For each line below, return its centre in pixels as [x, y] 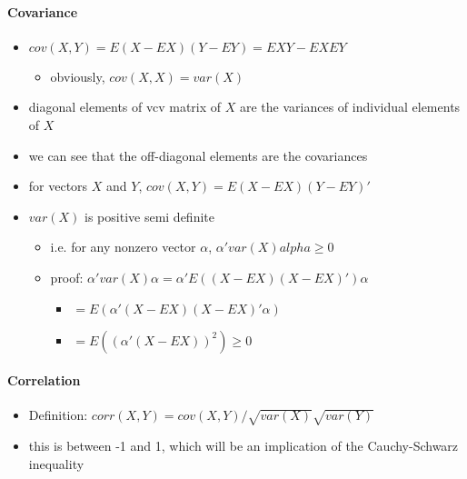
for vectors [58, 186]
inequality [56, 463]
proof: [67, 277]
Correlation [44, 380]
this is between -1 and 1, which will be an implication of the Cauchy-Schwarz [243, 446]
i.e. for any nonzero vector [123, 247]
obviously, [78, 76]
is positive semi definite [149, 216]
